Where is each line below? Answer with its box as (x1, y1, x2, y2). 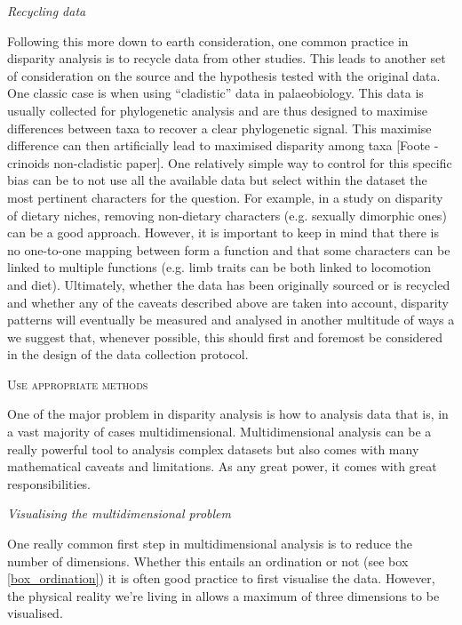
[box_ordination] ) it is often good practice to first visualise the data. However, (7, 569, 435, 588)
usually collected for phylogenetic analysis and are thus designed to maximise (7, 100, 428, 119)
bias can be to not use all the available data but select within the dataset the (7, 171, 427, 189)
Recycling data (7, 2, 86, 20)
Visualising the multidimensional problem (7, 504, 231, 523)
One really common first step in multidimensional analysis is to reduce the (7, 534, 412, 553)
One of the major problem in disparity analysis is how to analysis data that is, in (7, 405, 449, 423)
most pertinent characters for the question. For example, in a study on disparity (7, 188, 443, 206)
